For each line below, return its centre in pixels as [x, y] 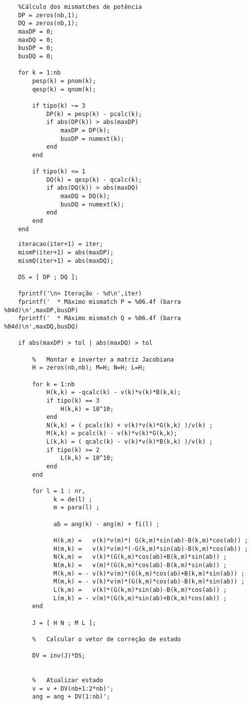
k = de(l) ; [73, 499]
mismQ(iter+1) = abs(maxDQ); [66, 261]
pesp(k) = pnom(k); [64, 81]
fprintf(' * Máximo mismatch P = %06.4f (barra [99, 302]
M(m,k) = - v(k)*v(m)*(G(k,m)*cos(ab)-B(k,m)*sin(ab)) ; [149, 582]
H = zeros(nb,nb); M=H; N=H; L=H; [89, 368]
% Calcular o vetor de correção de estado [106, 639]
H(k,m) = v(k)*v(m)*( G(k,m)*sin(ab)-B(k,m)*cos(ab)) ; [151, 540]
